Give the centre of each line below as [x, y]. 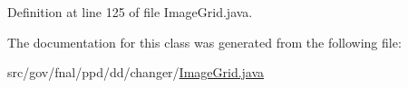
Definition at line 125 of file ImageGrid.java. [130, 12]
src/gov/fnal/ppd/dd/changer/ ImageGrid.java [136, 72]
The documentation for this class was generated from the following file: [204, 42]
